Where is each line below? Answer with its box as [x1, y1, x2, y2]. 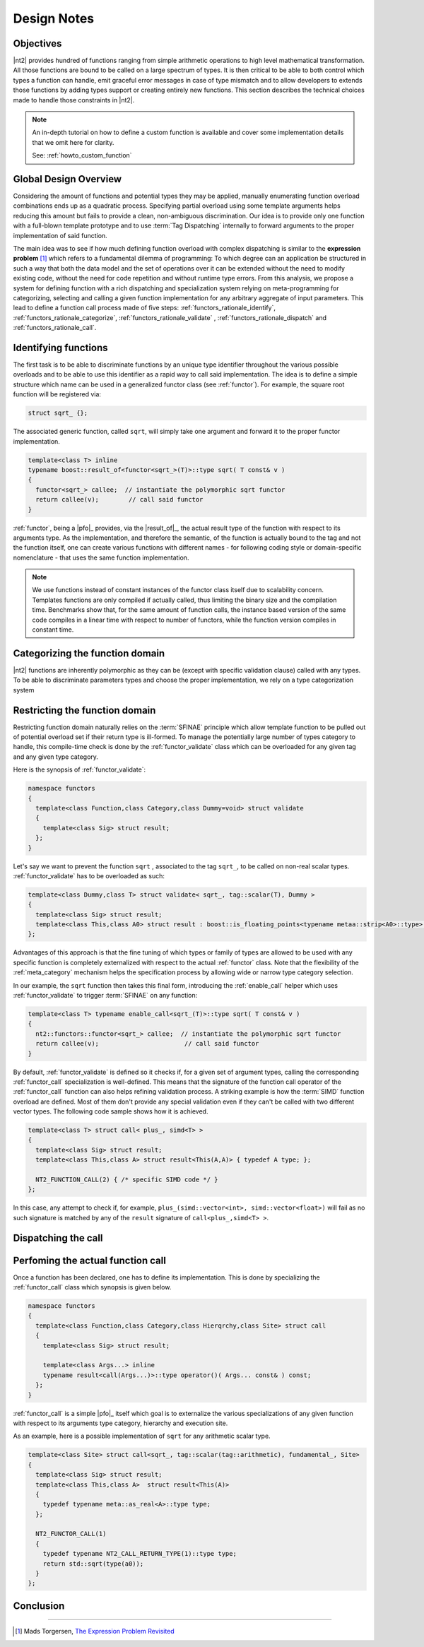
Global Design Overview [13, 173, 122, 185]
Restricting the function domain [13, 704, 156, 716]
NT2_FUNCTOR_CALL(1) [35, 1530, 107, 1538]
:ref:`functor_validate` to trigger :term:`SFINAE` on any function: [13, 991, 198, 999]
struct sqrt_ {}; [28, 409, 88, 417]
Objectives [13, 37, 62, 49]
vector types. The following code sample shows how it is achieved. [13, 1107, 208, 1116]
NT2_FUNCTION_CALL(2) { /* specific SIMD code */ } [35, 1176, 218, 1183]
